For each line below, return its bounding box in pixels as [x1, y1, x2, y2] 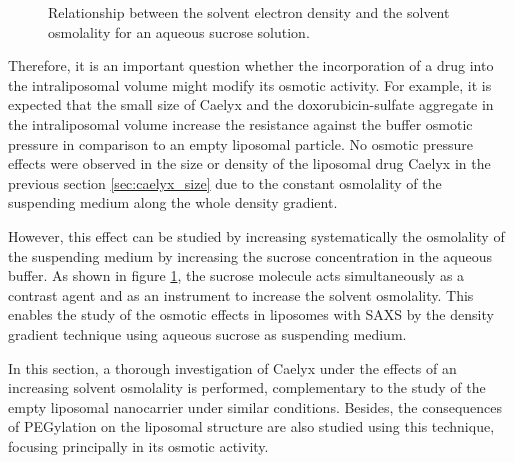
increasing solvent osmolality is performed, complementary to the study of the [8, 377, 486, 398]
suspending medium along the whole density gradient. [8, 192, 338, 213]
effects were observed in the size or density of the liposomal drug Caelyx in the [8, 153, 491, 174]
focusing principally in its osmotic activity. [8, 435, 269, 456]
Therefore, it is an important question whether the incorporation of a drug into [8, 55, 494, 76]
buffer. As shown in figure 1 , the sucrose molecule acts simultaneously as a [8, 265, 465, 286]
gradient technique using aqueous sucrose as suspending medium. [8, 323, 407, 344]
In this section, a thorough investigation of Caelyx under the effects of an [8, 357, 457, 378]
